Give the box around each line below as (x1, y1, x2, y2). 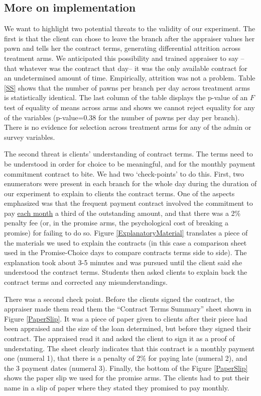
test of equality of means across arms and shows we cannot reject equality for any (4, 102, 255, 112)
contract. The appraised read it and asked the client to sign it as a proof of (4, 333, 235, 344)
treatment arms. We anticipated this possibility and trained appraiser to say (4, 52, 238, 63)
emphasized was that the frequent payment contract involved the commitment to (4, 198, 253, 208)
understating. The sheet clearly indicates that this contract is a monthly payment (4, 343, 255, 353)
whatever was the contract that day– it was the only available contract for (19, 62, 247, 73)
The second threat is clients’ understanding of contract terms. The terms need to (4, 148, 253, 159)
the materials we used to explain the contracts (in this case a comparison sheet (4, 237, 247, 248)
